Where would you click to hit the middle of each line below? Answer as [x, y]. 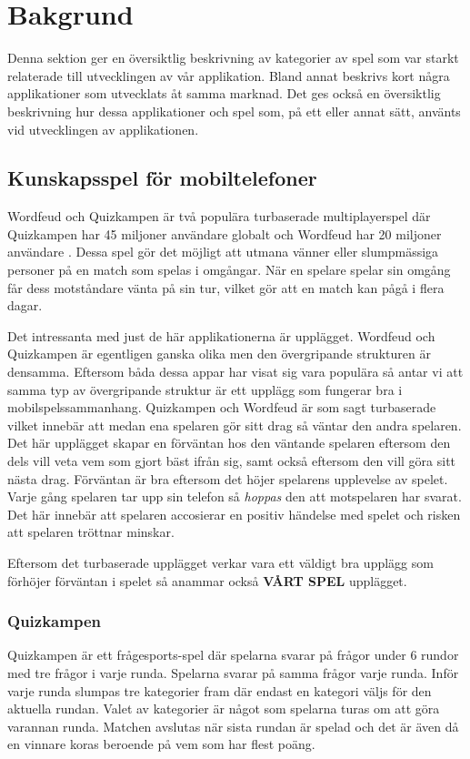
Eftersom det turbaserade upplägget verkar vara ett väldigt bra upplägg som [220, 562]
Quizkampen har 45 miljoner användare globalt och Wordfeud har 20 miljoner [225, 233]
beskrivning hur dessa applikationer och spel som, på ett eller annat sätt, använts [234, 111]
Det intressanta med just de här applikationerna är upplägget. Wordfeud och [221, 335]
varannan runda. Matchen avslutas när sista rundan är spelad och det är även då [233, 726]
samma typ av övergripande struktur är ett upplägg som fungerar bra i [205, 389]
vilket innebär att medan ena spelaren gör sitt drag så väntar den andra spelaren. [235, 425]
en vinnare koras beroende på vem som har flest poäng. [161, 744]
